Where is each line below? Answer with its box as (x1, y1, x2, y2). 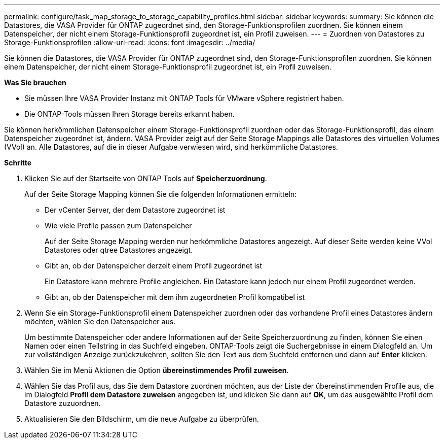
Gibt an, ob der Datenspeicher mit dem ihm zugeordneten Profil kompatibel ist (45, 293, 305, 301)
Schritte (4, 158, 31, 167)
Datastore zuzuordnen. (24, 399, 101, 407)
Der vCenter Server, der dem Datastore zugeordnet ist (45, 206, 226, 214)
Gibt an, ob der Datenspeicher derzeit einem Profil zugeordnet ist (45, 261, 263, 270)
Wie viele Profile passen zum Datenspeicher (45, 221, 192, 230)
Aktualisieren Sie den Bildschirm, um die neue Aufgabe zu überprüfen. (24, 415, 259, 423)
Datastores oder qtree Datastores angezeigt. (45, 246, 193, 254)
